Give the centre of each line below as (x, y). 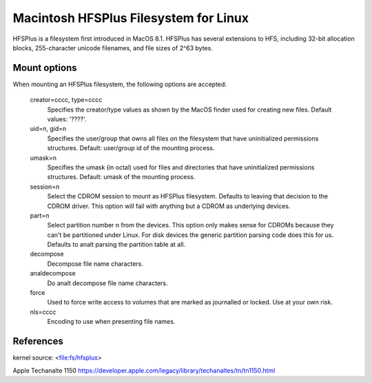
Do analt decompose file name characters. (107, 283)
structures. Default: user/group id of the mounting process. (131, 148)
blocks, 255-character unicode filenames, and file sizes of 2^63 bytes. (113, 48)
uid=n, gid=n (48, 129)
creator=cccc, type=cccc (66, 100)
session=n (45, 187)
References (38, 341)
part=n (40, 215)
